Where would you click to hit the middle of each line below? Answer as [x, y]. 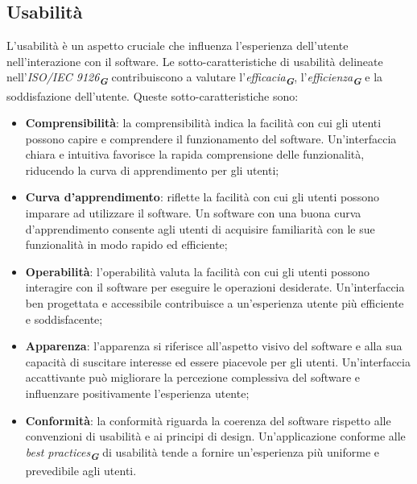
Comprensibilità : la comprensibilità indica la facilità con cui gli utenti [203, 123]
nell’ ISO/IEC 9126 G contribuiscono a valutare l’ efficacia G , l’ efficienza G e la [195, 79]
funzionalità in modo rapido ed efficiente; [126, 244]
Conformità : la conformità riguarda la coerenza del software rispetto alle [208, 420]
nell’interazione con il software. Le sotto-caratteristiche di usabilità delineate [195, 61]
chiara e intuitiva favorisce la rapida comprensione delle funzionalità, [195, 154]
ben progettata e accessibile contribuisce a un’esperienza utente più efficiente [215, 303]
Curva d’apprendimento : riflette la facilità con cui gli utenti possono [202, 197]
